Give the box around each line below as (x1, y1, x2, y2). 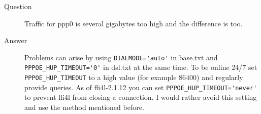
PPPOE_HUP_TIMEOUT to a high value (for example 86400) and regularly (24, 72, 243, 83)
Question (4, 1, 32, 11)
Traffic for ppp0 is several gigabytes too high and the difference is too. (24, 18, 243, 28)
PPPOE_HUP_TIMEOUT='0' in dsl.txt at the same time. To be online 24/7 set (24, 62, 257, 72)
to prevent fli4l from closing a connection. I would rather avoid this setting (24, 92, 257, 102)
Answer (4, 35, 27, 46)
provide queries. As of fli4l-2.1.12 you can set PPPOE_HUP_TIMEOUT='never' (24, 82, 257, 92)
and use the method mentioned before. (24, 102, 144, 112)
